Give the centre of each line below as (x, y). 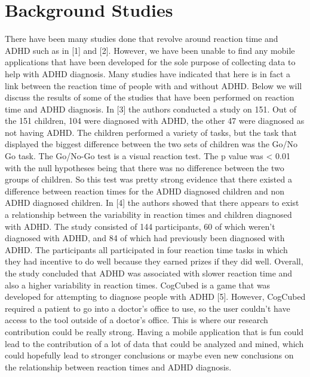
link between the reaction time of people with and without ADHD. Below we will (154, 85)
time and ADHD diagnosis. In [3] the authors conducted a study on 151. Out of (151, 109)
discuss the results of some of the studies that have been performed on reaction (150, 97)
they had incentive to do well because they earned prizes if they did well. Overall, (154, 261)
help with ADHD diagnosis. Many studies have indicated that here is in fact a (148, 73)
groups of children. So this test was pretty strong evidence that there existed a (148, 179)
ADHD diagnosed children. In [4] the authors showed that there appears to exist (152, 203)
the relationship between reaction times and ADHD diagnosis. (118, 367)
